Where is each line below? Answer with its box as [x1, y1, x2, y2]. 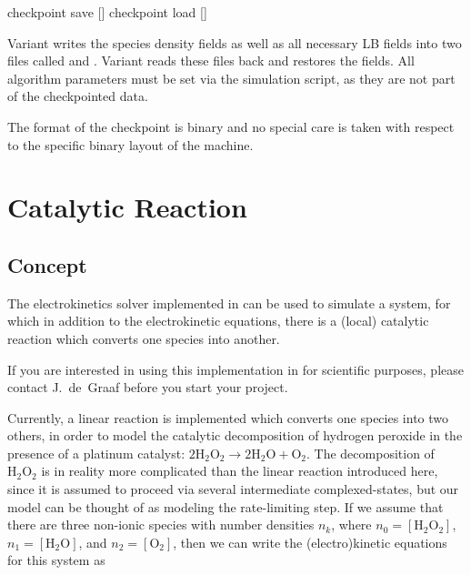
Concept [7, 250, 87, 278]
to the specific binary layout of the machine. [7, 135, 254, 154]
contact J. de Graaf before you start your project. [7, 378, 288, 397]
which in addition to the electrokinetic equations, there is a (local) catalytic [7, 311, 429, 330]
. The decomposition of [306, 443, 435, 462]
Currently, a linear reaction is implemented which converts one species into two [7, 408, 449, 427]
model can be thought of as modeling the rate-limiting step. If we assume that [7, 497, 444, 516]
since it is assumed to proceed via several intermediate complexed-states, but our [7, 479, 459, 499]
